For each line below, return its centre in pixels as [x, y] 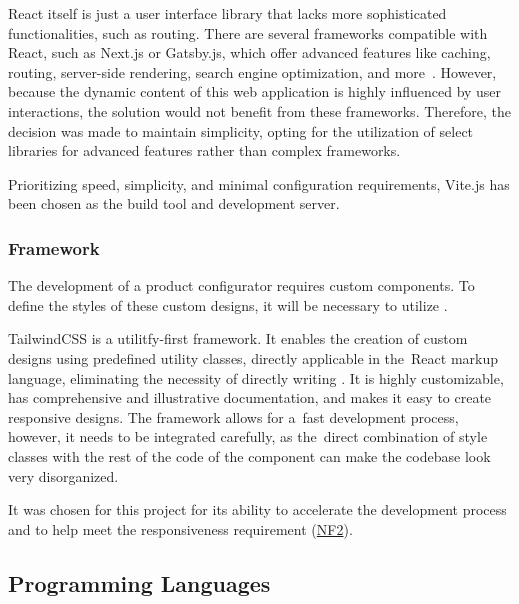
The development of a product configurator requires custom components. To [241, 285]
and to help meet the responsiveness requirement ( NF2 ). [180, 528]
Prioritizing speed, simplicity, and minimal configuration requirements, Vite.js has [259, 183]
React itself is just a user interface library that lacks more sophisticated [227, 13]
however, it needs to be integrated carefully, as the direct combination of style [248, 436]
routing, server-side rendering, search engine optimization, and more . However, [252, 71]
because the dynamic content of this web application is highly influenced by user [255, 91]
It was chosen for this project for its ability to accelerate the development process [257, 509]
